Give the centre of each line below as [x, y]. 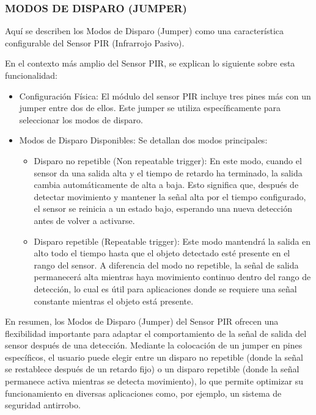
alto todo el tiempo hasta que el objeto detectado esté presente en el [162, 253]
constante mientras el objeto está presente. [114, 301]
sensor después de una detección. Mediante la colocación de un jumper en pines [154, 345]
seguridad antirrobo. [43, 405]
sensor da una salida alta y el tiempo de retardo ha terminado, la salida [168, 172]
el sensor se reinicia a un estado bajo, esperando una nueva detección [163, 208]
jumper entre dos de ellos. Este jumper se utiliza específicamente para [150, 108]
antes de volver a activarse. [84, 220]
